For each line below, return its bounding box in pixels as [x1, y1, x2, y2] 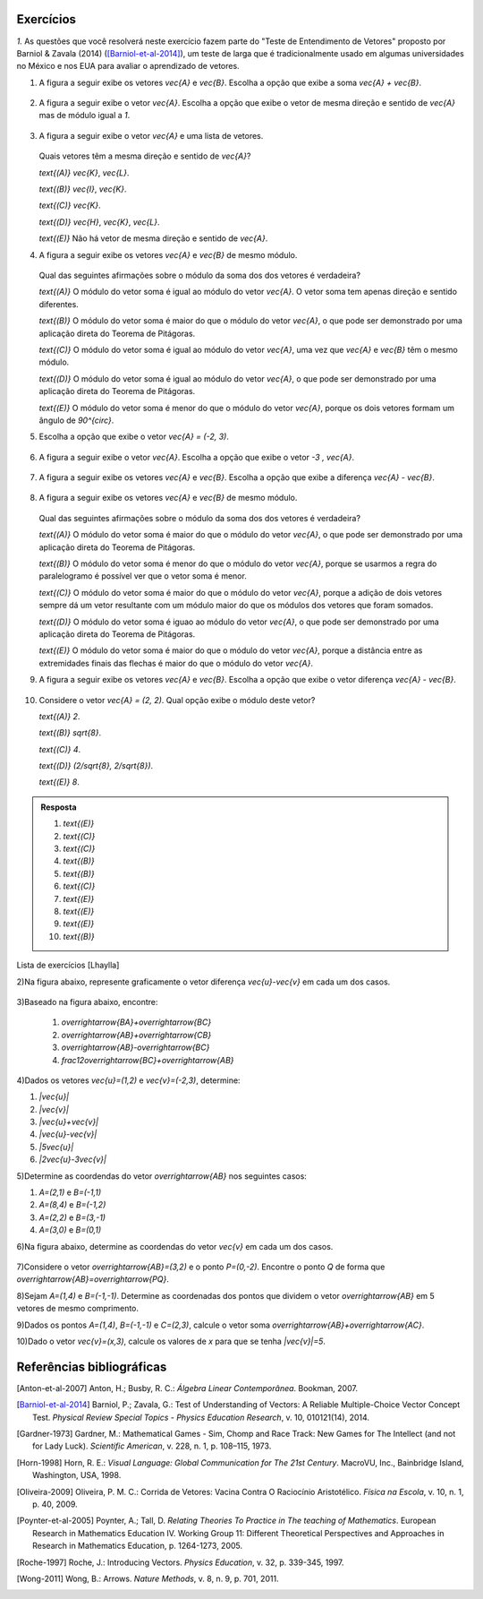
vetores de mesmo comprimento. [16, 1303, 139, 1314]
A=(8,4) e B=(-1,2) [38, 1199, 106, 1210]
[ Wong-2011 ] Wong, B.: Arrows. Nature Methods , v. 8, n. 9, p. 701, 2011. [16, 1573, 279, 1584]
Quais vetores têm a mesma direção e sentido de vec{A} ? [38, 150, 251, 161]
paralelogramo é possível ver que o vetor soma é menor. [38, 571, 248, 581]
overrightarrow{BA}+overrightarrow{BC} [61, 1017, 212, 1027]
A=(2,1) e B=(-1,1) [38, 1187, 102, 1198]
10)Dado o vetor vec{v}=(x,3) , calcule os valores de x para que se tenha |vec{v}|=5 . [16, 1336, 326, 1346]
